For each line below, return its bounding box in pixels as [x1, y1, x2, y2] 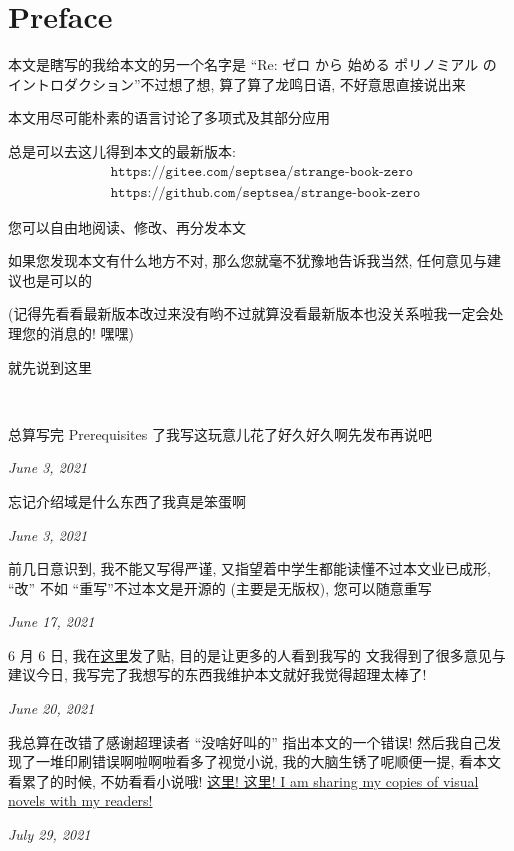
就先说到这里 [8, 356, 92, 377]
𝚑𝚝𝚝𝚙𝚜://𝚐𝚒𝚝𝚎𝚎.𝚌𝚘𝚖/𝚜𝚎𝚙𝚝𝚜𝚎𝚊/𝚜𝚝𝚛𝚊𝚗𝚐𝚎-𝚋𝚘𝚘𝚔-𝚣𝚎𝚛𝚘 [110, 164, 414, 179]
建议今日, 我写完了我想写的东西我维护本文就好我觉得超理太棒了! [8, 664, 427, 685]
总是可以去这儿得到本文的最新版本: [8, 140, 236, 161]
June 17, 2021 [8, 611, 95, 632]
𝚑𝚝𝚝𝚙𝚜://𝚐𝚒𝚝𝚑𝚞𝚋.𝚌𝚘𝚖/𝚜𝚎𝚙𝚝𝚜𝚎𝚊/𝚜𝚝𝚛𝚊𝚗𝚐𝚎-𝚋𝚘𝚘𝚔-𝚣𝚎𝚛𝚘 [110, 185, 421, 200]
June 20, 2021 [8, 698, 95, 719]
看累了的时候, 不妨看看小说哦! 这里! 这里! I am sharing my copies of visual [8, 770, 479, 791]
